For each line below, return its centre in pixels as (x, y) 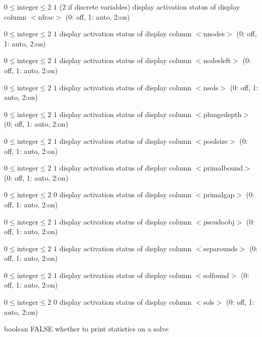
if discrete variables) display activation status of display (154, 7)
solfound (216, 275)
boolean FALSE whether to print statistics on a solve (86, 329)
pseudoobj (219, 221)
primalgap (219, 194)
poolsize (215, 141)
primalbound (223, 168)
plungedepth (222, 114)
